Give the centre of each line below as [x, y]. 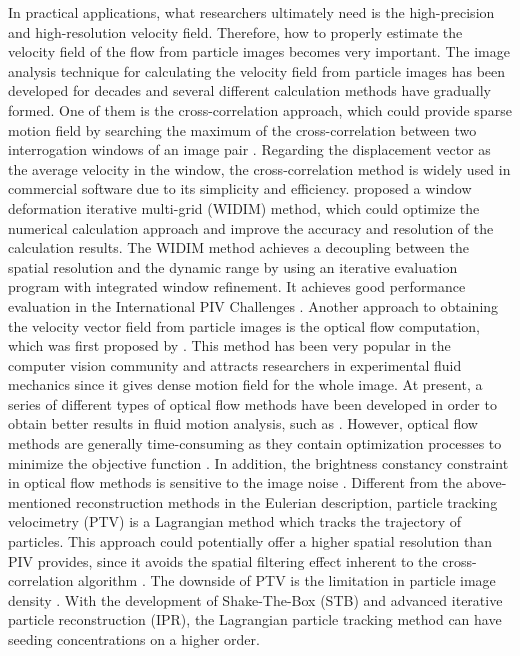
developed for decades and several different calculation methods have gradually [249, 90]
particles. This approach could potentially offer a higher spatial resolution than [250, 541]
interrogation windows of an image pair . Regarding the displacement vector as [249, 149]
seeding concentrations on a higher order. [134, 639]
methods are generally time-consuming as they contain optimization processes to [255, 443]
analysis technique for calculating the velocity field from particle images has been [257, 70]
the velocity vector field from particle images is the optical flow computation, [244, 325]
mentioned [40, 501]
